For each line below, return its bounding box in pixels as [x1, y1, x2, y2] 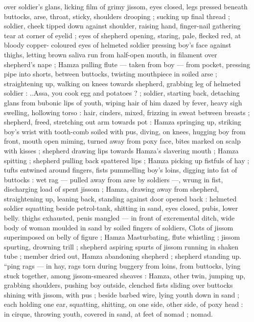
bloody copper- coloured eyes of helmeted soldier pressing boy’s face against [4, 40, 231, 50]
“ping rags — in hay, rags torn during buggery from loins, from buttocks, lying [4, 261, 241, 271]
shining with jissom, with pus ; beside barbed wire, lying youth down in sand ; [4, 289, 239, 299]
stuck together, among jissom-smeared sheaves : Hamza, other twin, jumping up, [4, 270, 246, 280]
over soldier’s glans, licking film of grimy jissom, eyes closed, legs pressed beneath [4, 1, 248, 11]
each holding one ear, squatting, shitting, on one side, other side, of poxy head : [4, 299, 243, 309]
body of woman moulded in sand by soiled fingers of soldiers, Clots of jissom [4, 222, 233, 232]
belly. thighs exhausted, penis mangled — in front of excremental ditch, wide [4, 213, 235, 223]
